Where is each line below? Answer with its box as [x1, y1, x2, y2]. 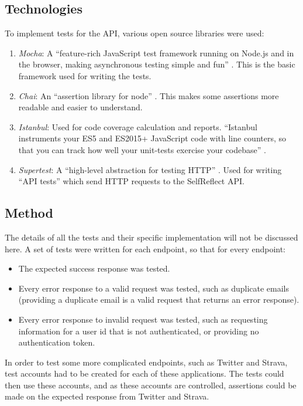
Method [5, 204, 53, 222]
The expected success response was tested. [18, 262, 170, 275]
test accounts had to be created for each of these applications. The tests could [5, 367, 284, 380]
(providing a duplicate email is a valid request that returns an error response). [18, 293, 299, 306]
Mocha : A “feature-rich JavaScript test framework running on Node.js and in [18, 46, 294, 59]
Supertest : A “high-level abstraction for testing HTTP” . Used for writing [18, 163, 282, 175]
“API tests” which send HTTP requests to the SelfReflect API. [18, 175, 245, 187]
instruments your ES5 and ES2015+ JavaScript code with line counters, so [18, 132, 287, 144]
